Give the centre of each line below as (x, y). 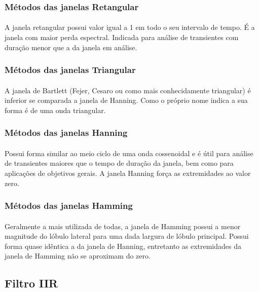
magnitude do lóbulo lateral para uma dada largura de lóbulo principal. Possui (127, 236)
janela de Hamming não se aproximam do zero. (78, 256)
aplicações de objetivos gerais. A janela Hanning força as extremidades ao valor (128, 173)
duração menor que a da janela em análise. (71, 47)
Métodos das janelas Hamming (69, 206)
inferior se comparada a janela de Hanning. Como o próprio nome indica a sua (126, 100)
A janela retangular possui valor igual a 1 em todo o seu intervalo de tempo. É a (130, 27)
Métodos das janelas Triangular (70, 70)
